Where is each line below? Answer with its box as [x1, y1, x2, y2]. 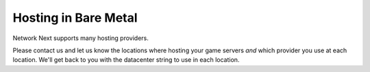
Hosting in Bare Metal [12, 10, 138, 25]
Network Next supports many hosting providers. [12, 34, 149, 42]
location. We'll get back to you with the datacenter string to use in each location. [12, 56, 240, 64]
